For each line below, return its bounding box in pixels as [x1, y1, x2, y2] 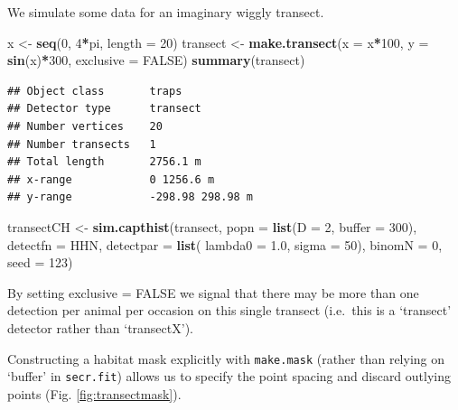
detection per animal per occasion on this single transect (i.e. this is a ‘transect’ [7, 301, 452, 320]
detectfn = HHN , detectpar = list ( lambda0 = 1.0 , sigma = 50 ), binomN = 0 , [7, 235, 443, 254]
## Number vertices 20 [7, 119, 163, 133]
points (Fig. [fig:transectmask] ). [7, 384, 182, 403]
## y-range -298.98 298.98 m [7, 191, 254, 204]
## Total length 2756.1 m [7, 155, 201, 169]
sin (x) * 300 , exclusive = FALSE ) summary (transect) [7, 51, 305, 70]
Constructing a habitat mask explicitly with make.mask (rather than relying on [7, 349, 445, 368]
